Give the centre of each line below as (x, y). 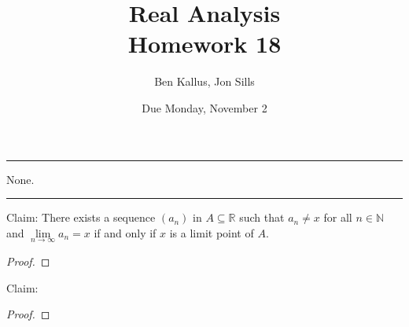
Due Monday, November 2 (204, 107)
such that (262, 217)
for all (338, 217)
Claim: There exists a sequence (81, 217)
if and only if (125, 232)
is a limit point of (212, 232)
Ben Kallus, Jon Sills (204, 81)
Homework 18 (204, 44)
